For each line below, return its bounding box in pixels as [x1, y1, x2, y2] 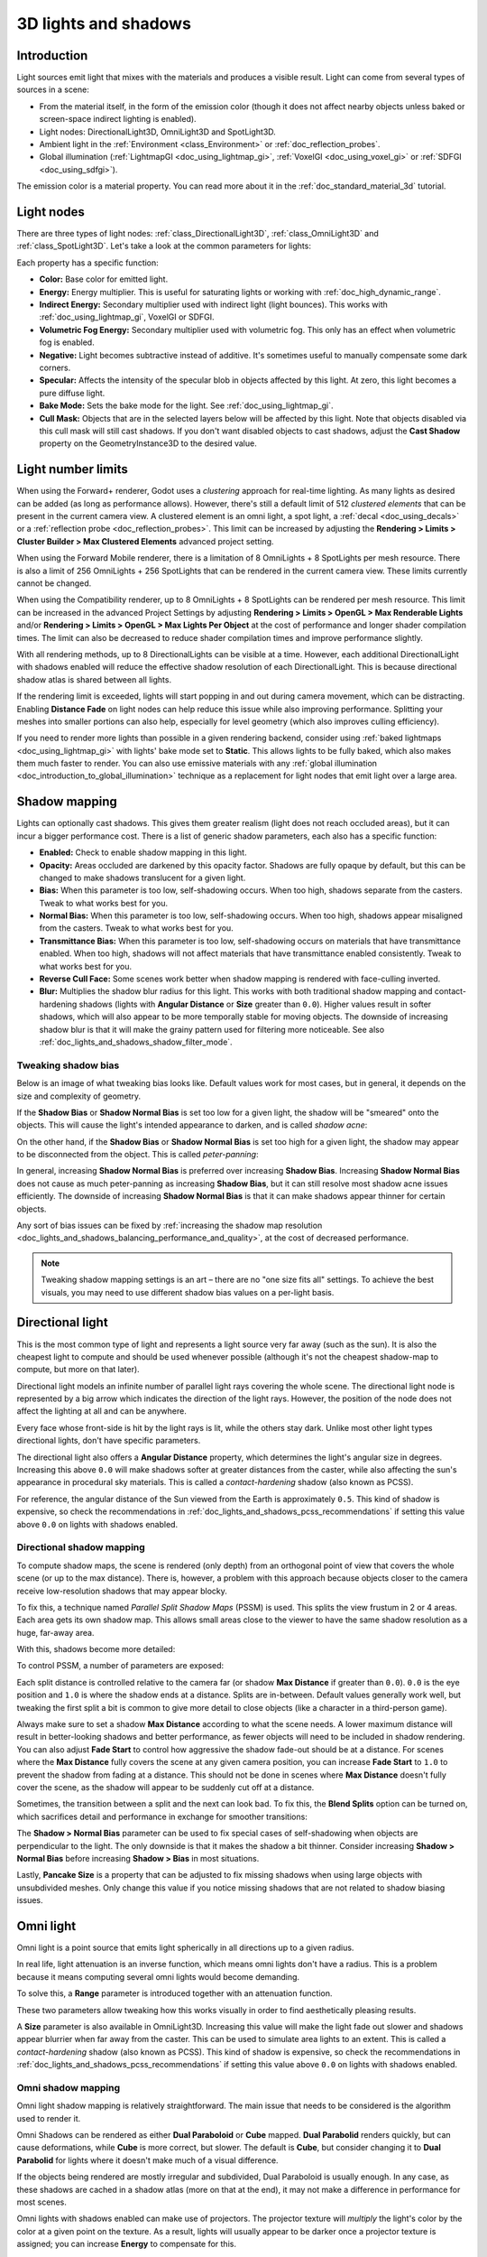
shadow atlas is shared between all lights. [16, 673, 171, 685]
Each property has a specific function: [16, 257, 160, 268]
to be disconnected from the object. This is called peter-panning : [16, 1149, 259, 1160]
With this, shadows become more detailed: [16, 1644, 176, 1655]
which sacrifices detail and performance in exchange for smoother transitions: [16, 1811, 308, 1822]
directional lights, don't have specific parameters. [16, 1435, 201, 1446]
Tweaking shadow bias [16, 1059, 120, 1072]
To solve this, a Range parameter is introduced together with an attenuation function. [16, 1988, 333, 1999]
